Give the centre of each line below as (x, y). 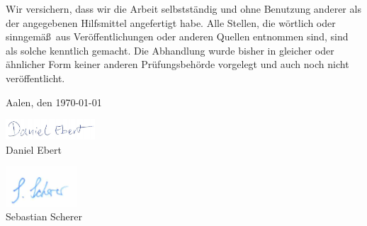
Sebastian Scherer (44, 216)
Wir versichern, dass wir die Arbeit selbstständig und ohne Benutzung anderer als (183, 9)
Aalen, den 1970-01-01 (54, 102)
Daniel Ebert (34, 149)
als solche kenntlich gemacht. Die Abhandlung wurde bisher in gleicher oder (170, 50)
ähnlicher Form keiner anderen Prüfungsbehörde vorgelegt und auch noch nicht (177, 64)
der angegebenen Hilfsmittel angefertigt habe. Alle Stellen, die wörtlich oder (171, 22)
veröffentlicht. (35, 78)
